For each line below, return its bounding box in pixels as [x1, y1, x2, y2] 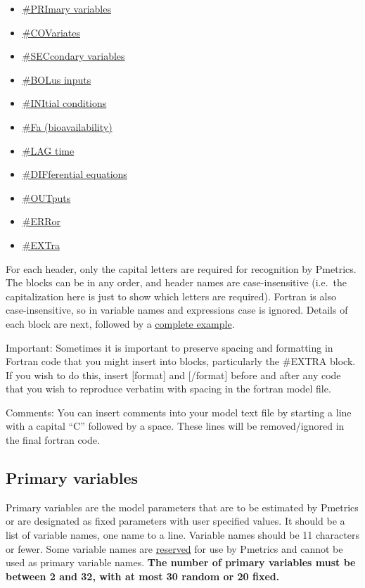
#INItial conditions [22, 96, 107, 110]
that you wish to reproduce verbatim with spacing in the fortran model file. [6, 381, 331, 396]
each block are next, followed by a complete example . [6, 316, 235, 331]
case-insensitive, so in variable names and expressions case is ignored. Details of [6, 302, 348, 317]
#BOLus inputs [22, 72, 91, 87]
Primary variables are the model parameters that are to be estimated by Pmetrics [6, 499, 359, 514]
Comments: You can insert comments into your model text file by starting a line [6, 404, 352, 419]
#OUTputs [22, 190, 71, 205]
